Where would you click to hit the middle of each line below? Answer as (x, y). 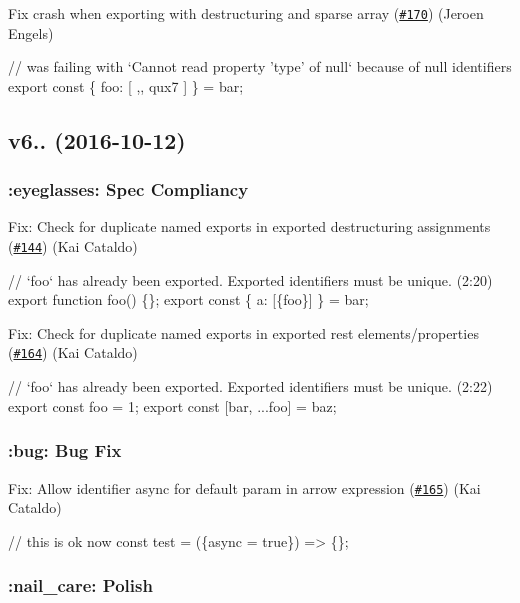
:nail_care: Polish (80, 585)
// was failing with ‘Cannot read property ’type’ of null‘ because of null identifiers (260, 66)
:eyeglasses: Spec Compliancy (128, 189)
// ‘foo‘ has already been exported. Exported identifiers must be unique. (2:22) (250, 386)
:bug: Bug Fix (65, 450)
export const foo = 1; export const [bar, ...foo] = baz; (172, 405)
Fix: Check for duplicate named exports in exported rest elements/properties (243, 332)
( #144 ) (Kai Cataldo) (73, 246)
